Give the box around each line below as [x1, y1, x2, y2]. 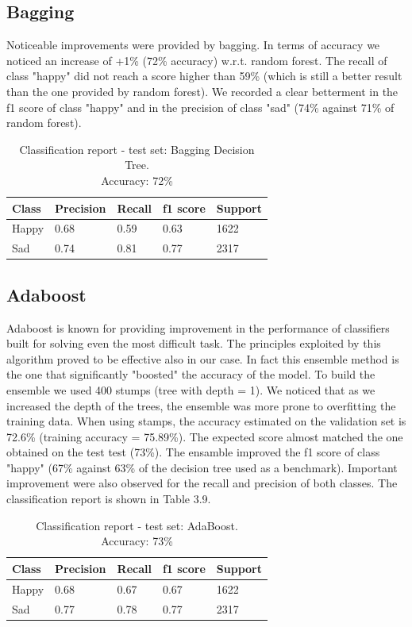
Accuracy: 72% [101, 171, 173, 188]
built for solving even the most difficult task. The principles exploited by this [6, 335, 381, 352]
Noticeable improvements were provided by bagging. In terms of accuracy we [6, 37, 380, 53]
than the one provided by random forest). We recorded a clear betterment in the [6, 83, 399, 99]
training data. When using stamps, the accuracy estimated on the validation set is [6, 413, 406, 429]
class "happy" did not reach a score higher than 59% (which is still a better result [6, 67, 402, 84]
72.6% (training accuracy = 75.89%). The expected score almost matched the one [6, 428, 403, 444]
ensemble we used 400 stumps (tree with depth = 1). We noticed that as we [6, 381, 375, 398]
